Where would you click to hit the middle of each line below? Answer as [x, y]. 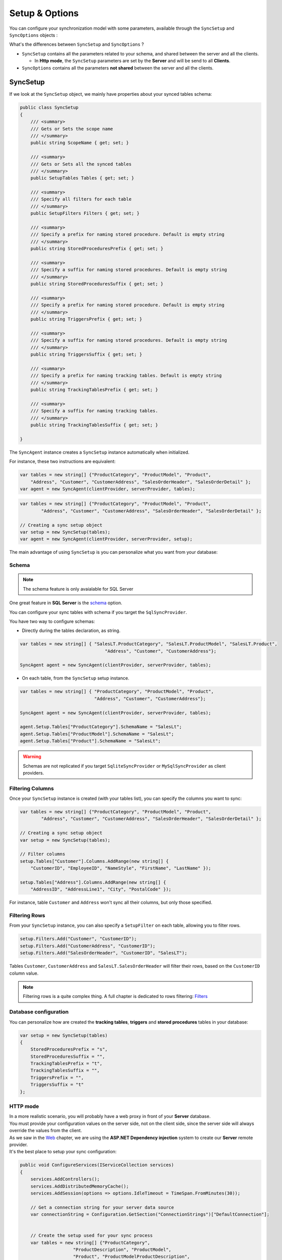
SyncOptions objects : [33, 35]
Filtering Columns [31, 788]
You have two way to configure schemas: [52, 621]
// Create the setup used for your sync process [92, 1236]
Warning [32, 757]
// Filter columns [43, 854]
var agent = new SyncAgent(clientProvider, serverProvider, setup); [106, 539]
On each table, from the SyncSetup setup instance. [76, 678]
